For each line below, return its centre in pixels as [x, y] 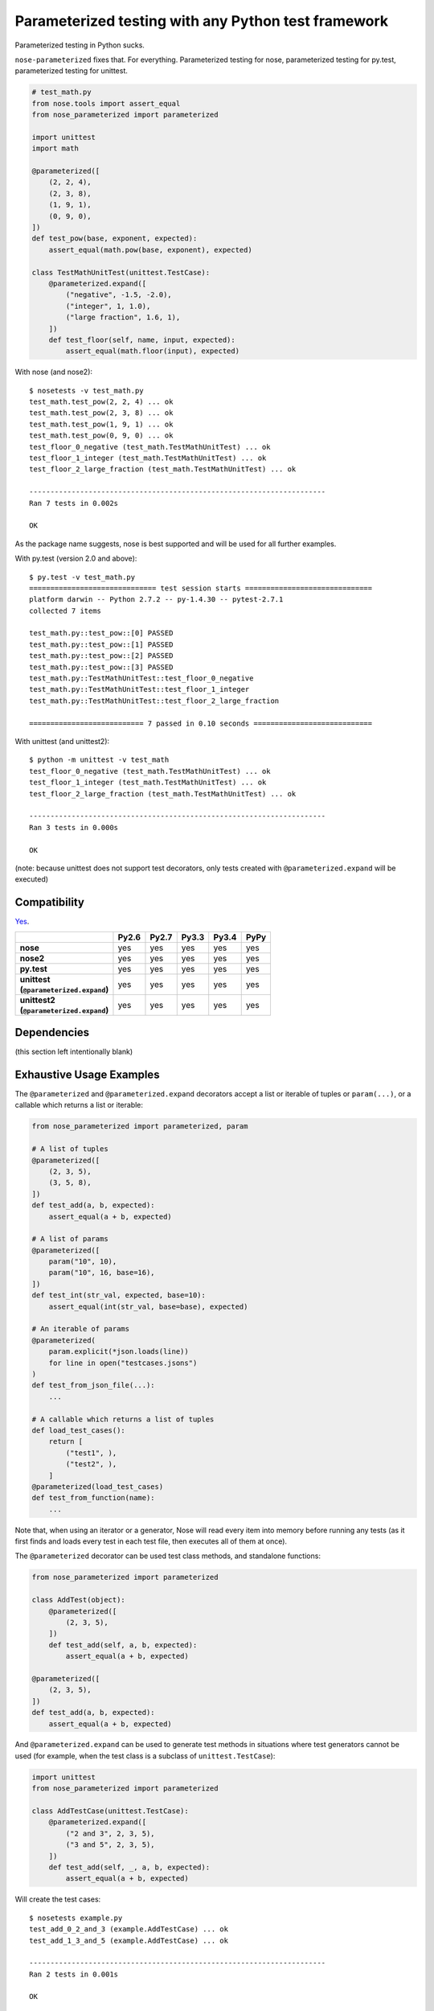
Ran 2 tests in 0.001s [74, 1974]
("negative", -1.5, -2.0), [119, 295]
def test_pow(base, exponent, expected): [115, 239]
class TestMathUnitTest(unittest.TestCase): [121, 272]
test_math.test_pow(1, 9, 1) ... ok [101, 424]
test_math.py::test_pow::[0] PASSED [101, 633]
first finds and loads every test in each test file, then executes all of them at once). [151, 1541]
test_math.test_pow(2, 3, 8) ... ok [101, 413]
